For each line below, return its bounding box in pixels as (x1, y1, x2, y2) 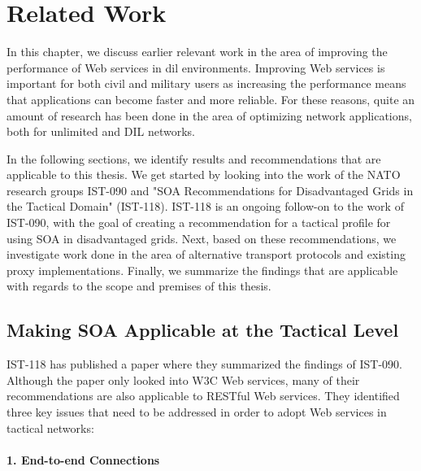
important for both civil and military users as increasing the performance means (7, 75, 406, 92)
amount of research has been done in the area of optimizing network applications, (7, 107, 412, 124)
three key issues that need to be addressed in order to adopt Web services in (7, 403, 387, 421)
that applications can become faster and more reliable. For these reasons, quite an (7, 90, 415, 107)
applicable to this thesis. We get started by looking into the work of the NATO (7, 166, 401, 183)
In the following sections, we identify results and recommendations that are (7, 150, 381, 167)
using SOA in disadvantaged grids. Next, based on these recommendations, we (7, 229, 397, 246)
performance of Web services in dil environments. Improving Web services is (7, 59, 385, 76)
